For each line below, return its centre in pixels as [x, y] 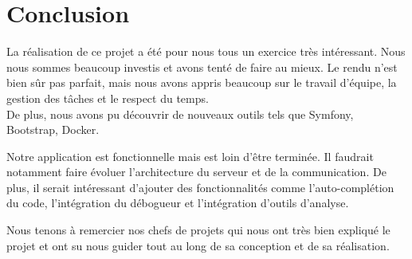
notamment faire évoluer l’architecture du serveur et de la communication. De [196, 172]
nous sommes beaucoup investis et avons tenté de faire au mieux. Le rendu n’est [202, 67]
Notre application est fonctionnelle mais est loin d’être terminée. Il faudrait [190, 156]
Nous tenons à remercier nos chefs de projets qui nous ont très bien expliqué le [198, 230]
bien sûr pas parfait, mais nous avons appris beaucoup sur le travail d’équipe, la [202, 82]
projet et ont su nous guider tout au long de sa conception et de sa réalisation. [198, 245]
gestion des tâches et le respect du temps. [108, 98]
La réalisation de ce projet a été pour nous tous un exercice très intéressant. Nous [206, 51]
